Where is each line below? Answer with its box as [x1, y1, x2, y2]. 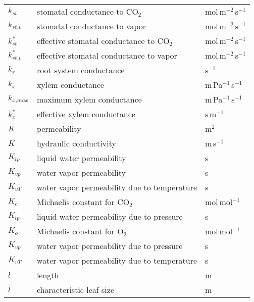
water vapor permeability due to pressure [36, 240, 183, 251]
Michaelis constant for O [36, 225, 124, 237]
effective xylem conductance [36, 108, 135, 120]
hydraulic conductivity [36, 137, 116, 149]
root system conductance [36, 64, 125, 76]
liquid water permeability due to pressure [36, 211, 183, 222]
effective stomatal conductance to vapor [36, 49, 177, 61]
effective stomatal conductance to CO [36, 35, 170, 46]
